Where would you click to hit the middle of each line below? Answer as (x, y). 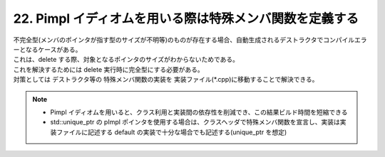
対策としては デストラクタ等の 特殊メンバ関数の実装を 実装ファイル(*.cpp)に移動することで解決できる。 (166, 80)
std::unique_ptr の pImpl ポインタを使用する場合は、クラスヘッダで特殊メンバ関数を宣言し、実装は (195, 122)
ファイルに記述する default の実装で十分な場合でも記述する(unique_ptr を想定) (171, 132)
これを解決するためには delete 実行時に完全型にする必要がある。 (108, 69)
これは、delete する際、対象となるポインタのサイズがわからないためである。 (126, 60)
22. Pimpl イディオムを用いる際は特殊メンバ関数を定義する (186, 18)
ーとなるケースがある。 (47, 49)
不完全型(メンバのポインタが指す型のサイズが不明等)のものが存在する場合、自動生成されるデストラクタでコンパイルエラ (190, 40)
